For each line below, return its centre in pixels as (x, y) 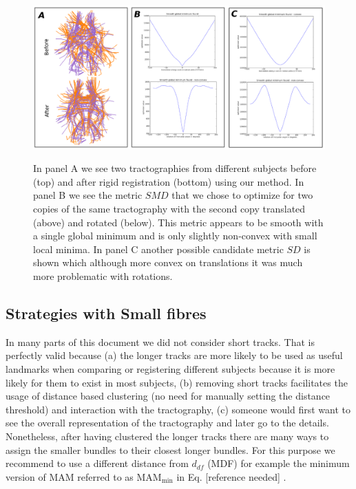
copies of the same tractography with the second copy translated (169, 209)
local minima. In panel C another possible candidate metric (158, 249)
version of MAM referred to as (70, 476)
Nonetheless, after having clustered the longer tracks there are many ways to (167, 436)
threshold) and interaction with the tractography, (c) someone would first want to (178, 409)
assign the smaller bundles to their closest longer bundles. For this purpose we (170, 449)
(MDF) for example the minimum (279, 463)
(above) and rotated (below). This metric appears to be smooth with (178, 222)
